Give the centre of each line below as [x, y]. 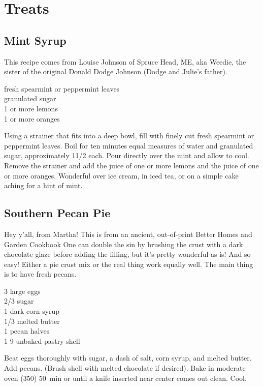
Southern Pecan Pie [57, 213]
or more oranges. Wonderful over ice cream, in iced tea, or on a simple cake [121, 175]
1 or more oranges [32, 118]
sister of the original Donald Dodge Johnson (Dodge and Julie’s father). [116, 71]
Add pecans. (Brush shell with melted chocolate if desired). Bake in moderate [125, 368]
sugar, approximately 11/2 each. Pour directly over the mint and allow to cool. [127, 155]
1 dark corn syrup [32, 311]
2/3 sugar [19, 301]
